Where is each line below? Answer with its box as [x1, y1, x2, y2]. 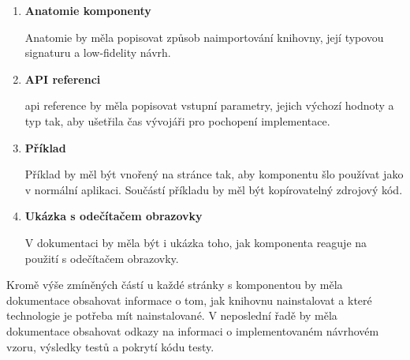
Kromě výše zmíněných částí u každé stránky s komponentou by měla [6, 276, 343, 293]
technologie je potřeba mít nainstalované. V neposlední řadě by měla [6, 307, 337, 324]
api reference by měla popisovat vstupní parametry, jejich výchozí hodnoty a [24, 97, 394, 114]
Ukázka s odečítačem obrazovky [24, 208, 203, 224]
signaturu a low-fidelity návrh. [24, 44, 171, 61]
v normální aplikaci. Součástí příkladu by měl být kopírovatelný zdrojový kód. [24, 181, 403, 197]
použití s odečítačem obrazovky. [24, 249, 179, 266]
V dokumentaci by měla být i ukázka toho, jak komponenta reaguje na [24, 234, 367, 250]
